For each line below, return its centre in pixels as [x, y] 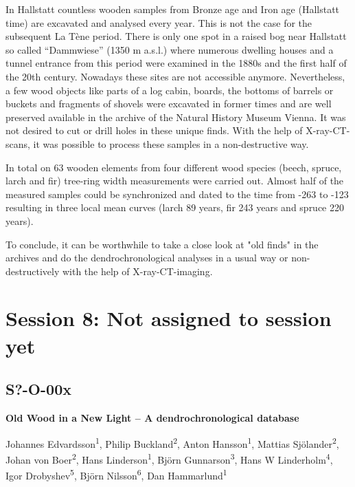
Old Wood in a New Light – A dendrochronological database [152, 418]
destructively [33, 271]
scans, [18, 143]
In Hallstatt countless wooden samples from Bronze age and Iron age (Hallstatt [173, 9]
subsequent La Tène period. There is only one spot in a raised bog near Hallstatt [176, 36]
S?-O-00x [38, 389]
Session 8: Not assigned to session [169, 318]
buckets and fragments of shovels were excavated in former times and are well [169, 104]
